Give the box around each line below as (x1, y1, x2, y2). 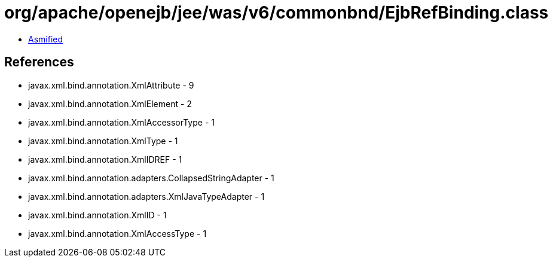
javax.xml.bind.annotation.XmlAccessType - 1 (28, 228, 207, 239)
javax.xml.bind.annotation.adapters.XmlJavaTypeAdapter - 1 (28, 191, 265, 202)
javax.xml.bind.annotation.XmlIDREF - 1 (28, 154, 182, 164)
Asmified (28, 33, 63, 44)
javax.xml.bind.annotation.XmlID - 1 (28, 209, 167, 220)
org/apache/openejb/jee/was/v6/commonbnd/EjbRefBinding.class (4, 2, 549, 23)
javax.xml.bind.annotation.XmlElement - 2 (28, 98, 192, 109)
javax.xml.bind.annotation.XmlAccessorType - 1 (28, 117, 215, 127)
